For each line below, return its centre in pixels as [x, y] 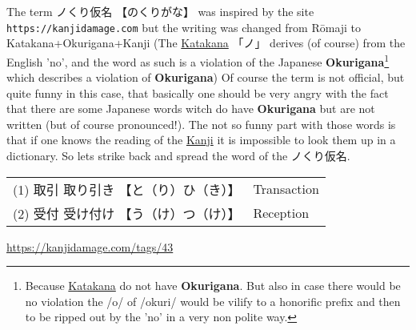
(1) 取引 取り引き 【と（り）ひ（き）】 [127, 189]
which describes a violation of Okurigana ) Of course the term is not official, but [206, 77]
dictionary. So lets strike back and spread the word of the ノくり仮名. [178, 156]
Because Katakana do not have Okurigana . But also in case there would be [213, 286]
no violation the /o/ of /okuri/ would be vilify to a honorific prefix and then [213, 301]
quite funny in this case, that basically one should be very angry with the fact [198, 93]
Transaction [286, 189]
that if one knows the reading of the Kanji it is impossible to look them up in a [201, 140]
